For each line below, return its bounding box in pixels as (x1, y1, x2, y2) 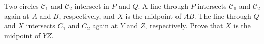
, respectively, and (58, 10, 115, 21)
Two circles (4, 1, 39, 11)
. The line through (194, 10, 251, 21)
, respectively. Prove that (145, 20, 223, 31)
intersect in (74, 1, 109, 11)
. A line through (138, 1, 188, 11)
